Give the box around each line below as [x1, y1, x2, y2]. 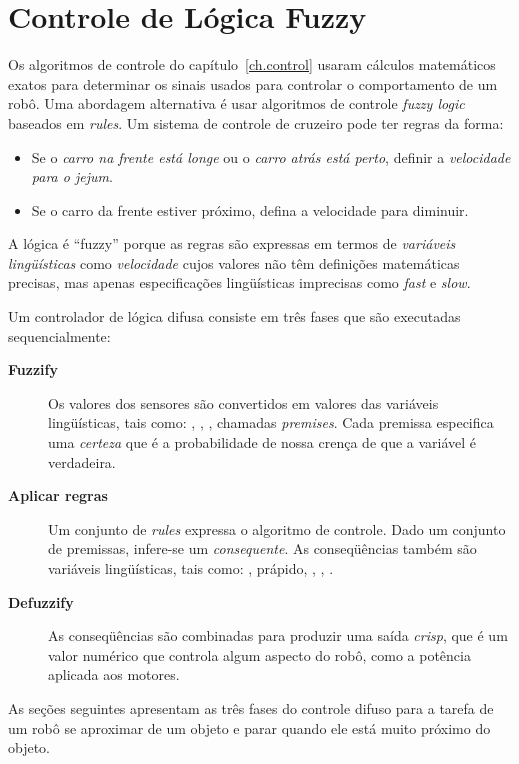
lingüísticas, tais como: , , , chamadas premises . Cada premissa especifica [48, 412, 494, 433]
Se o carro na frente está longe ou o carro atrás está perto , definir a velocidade [31, 146, 511, 167]
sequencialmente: [8, 325, 111, 346]
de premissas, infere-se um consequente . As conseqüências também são [48, 538, 477, 559]
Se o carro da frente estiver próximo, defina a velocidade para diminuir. [31, 199, 469, 220]
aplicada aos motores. [48, 664, 180, 685]
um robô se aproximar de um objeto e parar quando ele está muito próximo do [8, 717, 491, 738]
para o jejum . [31, 166, 113, 187]
